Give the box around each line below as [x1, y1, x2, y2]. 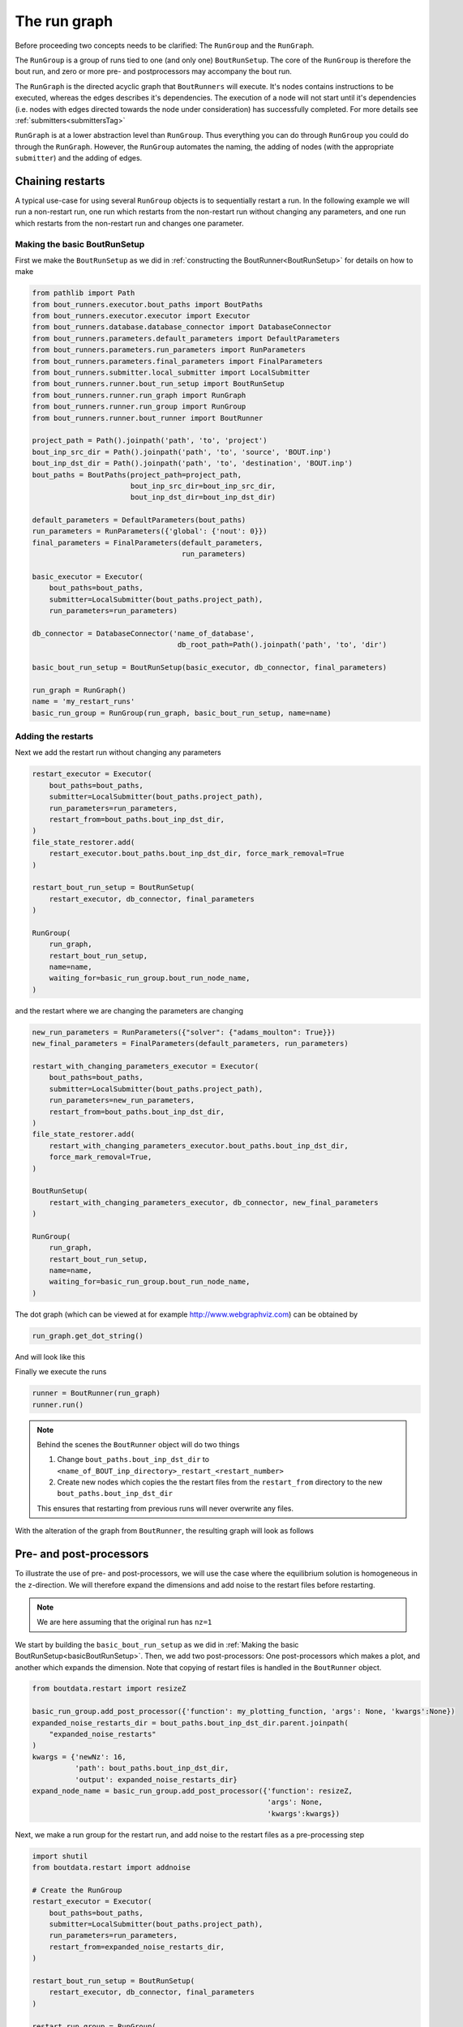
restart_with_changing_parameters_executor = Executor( [32, 1062, 259, 1070]
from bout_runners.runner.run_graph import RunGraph [32, 390, 247, 400]
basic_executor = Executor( [32, 572, 144, 581]
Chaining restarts [15, 174, 105, 188]
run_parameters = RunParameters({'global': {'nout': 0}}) [32, 527, 268, 536]
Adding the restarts [15, 731, 93, 742]
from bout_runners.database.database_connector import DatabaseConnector [32, 323, 332, 332]
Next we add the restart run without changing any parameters [15, 748, 222, 757]
